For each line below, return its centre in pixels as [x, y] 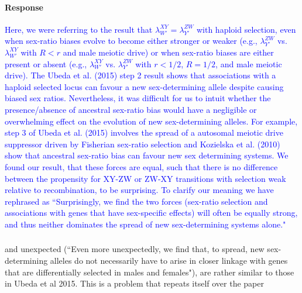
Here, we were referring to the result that [79, 29]
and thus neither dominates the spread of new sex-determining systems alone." [145, 224]
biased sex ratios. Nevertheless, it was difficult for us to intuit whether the [138, 98]
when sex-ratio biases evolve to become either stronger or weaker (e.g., [131, 41]
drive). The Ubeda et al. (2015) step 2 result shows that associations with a [140, 75]
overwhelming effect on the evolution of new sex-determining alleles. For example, [151, 121]
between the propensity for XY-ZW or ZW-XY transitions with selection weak [145, 178]
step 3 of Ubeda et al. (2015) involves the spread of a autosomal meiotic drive [144, 132]
